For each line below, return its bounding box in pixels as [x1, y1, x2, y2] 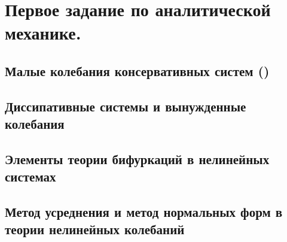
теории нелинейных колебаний [5, 220, 185, 238]
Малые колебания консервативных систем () [5, 61, 270, 80]
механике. [5, 20, 81, 45]
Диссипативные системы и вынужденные [5, 96, 246, 115]
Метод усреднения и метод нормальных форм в [5, 202, 283, 221]
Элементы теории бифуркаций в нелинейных [5, 149, 270, 168]
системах [5, 167, 56, 186]
